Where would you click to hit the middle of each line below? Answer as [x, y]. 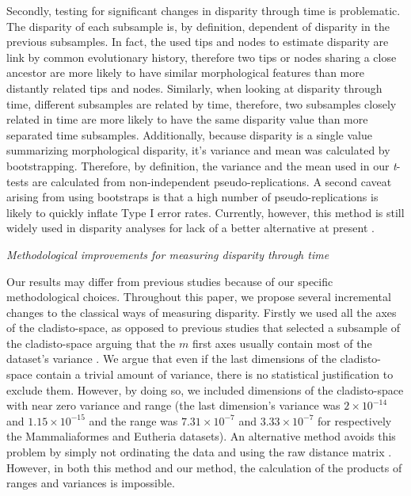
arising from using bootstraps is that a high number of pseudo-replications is [192, 197]
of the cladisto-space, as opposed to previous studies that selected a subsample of [203, 328]
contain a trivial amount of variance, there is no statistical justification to [215, 374]
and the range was [133, 420]
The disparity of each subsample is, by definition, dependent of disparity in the [198, 26]
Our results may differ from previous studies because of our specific [170, 281]
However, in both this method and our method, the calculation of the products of [204, 467]
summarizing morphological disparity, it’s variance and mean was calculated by [198, 150]
